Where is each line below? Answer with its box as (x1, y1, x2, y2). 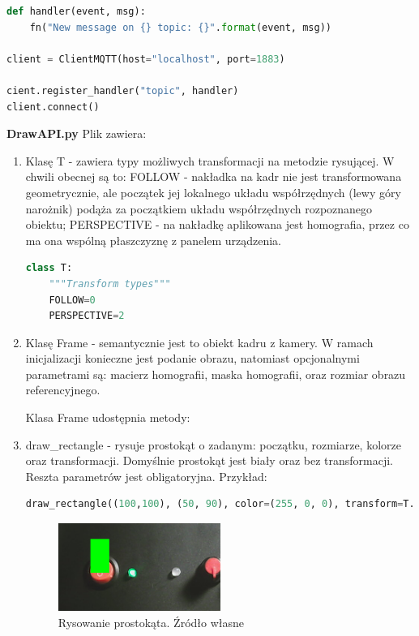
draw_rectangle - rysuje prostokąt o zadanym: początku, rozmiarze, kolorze (25, 436, 401, 453)
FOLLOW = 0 (49, 294, 96, 306)
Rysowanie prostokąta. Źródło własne (58, 613, 245, 630)
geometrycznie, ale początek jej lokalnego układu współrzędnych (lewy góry (25, 183, 401, 200)
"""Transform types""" (49, 277, 171, 290)
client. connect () (6, 101, 100, 113)
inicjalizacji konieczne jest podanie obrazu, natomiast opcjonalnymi (25, 350, 360, 367)
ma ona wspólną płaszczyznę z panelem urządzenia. (25, 231, 281, 248)
